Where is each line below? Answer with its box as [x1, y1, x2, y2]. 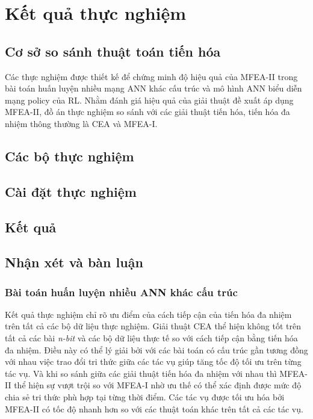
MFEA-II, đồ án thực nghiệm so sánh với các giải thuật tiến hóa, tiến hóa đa [5, 105, 290, 118]
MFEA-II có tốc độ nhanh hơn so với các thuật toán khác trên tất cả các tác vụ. [5, 402, 303, 415]
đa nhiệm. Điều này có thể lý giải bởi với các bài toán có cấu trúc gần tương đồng [5, 343, 308, 356]
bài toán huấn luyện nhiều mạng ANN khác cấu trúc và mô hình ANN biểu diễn [5, 82, 302, 95]
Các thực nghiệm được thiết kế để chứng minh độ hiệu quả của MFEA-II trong [5, 70, 298, 82]
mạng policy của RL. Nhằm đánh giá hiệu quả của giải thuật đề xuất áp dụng [5, 93, 294, 106]
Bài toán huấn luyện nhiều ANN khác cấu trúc [5, 284, 238, 299]
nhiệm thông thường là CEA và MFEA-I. [5, 117, 158, 129]
